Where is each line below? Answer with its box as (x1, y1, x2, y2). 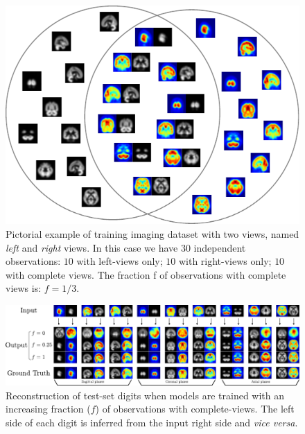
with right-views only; (178, 254, 272, 268)
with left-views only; (76, 254, 163, 268)
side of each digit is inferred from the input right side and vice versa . (6, 415, 298, 429)
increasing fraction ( (6, 401, 91, 416)
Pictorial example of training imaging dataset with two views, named (6, 226, 299, 241)
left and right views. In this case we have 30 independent (6, 240, 246, 254)
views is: (6, 281, 42, 295)
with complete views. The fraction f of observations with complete (6, 267, 286, 281)
